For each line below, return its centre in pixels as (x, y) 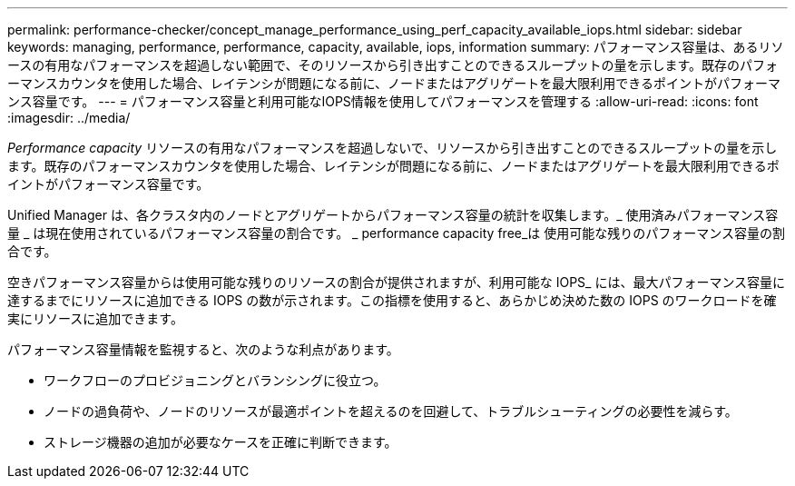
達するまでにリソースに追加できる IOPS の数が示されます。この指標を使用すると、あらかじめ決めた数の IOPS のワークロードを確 (392, 300)
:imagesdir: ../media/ (69, 118)
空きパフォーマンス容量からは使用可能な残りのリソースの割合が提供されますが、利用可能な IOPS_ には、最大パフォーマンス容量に (397, 282)
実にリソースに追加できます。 (95, 318)
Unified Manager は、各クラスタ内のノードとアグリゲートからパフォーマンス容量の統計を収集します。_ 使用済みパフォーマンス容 (393, 215)
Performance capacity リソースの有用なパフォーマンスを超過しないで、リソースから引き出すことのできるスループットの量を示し (393, 148)
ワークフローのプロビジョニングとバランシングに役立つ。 (215, 380)
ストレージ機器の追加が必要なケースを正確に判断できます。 (221, 442)
